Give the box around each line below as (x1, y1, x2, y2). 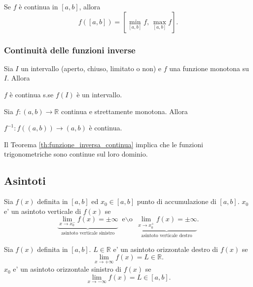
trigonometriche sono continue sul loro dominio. (4, 149, 148, 159)
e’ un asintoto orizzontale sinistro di (13, 264, 122, 274)
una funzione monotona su (169, 63, 249, 73)
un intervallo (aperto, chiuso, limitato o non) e (21, 63, 162, 73)
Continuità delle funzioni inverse (4, 43, 136, 56)
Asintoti (4, 173, 46, 188)
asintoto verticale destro (141, 233, 192, 239)
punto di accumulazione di (137, 196, 217, 206)
